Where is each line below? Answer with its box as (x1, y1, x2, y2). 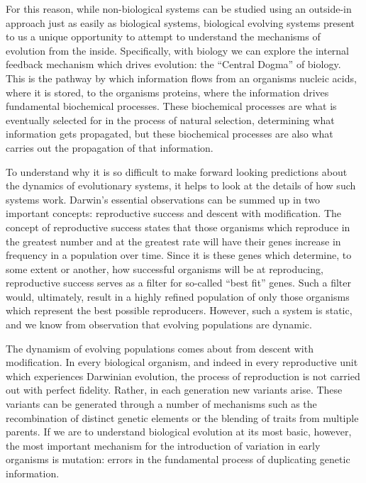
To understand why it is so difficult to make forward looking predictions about (6, 164, 348, 179)
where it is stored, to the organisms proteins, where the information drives (6, 84, 329, 99)
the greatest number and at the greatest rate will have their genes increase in (6, 233, 341, 248)
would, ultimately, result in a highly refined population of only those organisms (6, 289, 350, 304)
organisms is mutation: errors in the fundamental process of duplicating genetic (6, 452, 350, 467)
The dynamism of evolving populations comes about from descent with (6, 340, 314, 355)
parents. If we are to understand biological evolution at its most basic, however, (6, 424, 352, 439)
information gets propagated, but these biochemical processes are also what (6, 126, 333, 141)
